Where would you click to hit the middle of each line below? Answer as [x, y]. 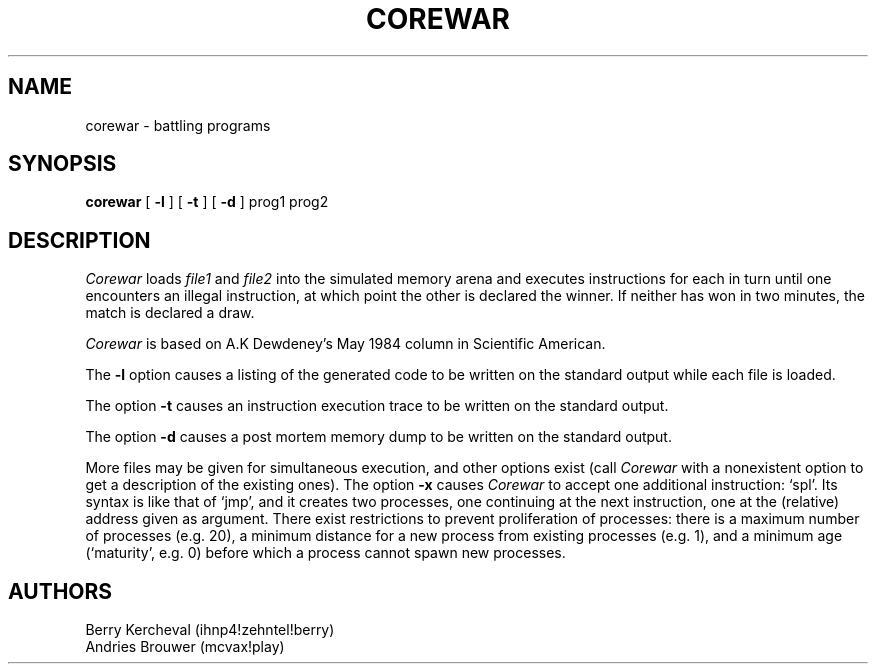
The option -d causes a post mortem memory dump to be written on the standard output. [378, 437]
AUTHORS [60, 591]
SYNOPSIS [62, 164]
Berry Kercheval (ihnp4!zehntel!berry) [210, 630]
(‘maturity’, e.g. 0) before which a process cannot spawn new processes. [325, 553]
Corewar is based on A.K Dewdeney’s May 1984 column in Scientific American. [345, 344]
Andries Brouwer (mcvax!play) [185, 647]
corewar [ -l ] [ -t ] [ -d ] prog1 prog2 [207, 202]
